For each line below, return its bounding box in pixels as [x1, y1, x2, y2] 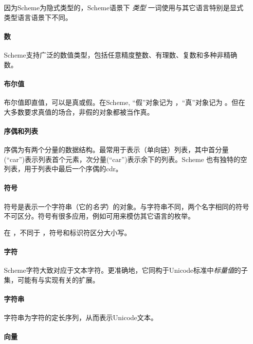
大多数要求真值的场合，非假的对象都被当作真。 [4, 106, 154, 117]
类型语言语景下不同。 [4, 12, 72, 22]
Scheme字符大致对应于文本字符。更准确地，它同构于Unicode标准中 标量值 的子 [4, 265, 248, 275]
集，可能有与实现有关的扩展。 [4, 274, 99, 284]
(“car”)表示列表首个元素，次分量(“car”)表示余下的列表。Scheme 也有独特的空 [4, 154, 247, 164]
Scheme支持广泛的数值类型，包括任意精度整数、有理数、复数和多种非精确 [4, 49, 237, 60]
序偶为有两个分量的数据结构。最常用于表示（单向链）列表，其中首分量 [4, 144, 229, 154]
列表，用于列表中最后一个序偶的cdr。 [4, 163, 123, 174]
